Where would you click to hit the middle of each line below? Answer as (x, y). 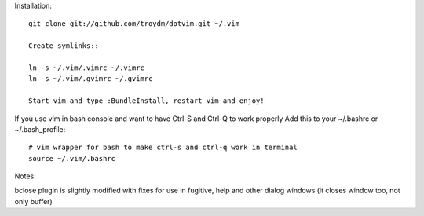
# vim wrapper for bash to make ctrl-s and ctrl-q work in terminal (163, 148)
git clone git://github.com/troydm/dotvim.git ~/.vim (134, 24)
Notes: (25, 176)
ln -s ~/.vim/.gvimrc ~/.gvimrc (91, 79)
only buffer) (33, 201)
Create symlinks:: (64, 46)
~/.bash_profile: (40, 129)
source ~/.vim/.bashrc (72, 158)
